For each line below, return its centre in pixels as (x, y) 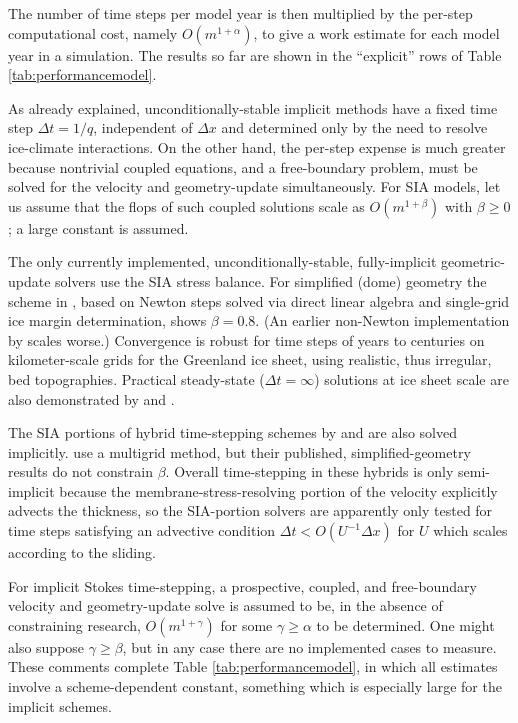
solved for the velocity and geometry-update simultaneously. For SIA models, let (254, 186)
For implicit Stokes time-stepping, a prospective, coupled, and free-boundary (242, 585)
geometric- (473, 261)
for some (246, 624)
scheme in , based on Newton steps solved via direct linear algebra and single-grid (259, 300)
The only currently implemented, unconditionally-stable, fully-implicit (222, 261)
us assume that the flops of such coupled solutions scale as (186, 205)
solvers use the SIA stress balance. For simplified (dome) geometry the (271, 280)
